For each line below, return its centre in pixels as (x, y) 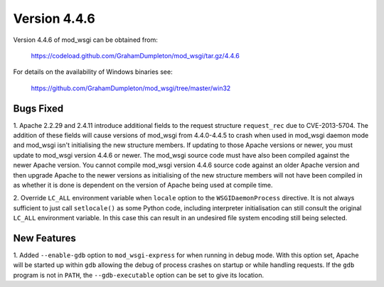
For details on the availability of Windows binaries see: (93, 72)
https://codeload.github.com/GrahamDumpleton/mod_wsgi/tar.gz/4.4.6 (135, 55)
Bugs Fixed (38, 108)
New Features (44, 238)
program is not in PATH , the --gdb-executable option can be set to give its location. (139, 275)
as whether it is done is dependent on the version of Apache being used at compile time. (143, 185)
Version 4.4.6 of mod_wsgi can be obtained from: (85, 40)
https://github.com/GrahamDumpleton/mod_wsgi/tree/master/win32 (131, 88)
